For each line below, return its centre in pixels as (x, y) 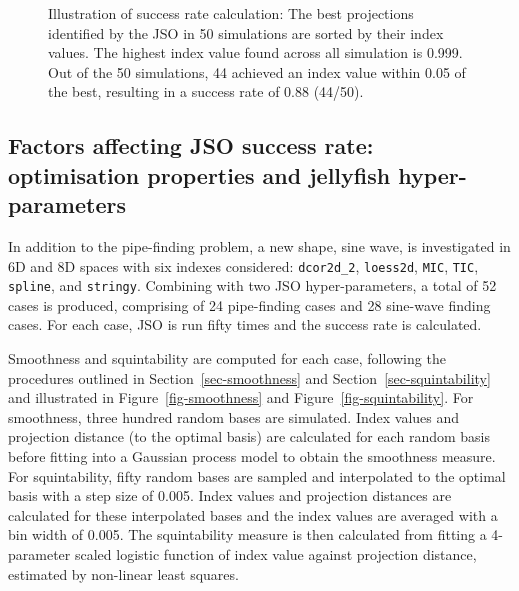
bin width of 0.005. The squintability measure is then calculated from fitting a (247, 534)
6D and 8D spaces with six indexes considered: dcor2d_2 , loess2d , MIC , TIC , (243, 265)
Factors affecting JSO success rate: (191, 145)
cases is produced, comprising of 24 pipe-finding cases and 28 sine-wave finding (249, 304)
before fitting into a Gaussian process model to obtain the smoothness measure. (252, 456)
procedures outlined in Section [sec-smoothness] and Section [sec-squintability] (249, 377)
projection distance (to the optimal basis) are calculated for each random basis (249, 436)
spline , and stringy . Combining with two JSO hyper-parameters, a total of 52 (252, 285)
